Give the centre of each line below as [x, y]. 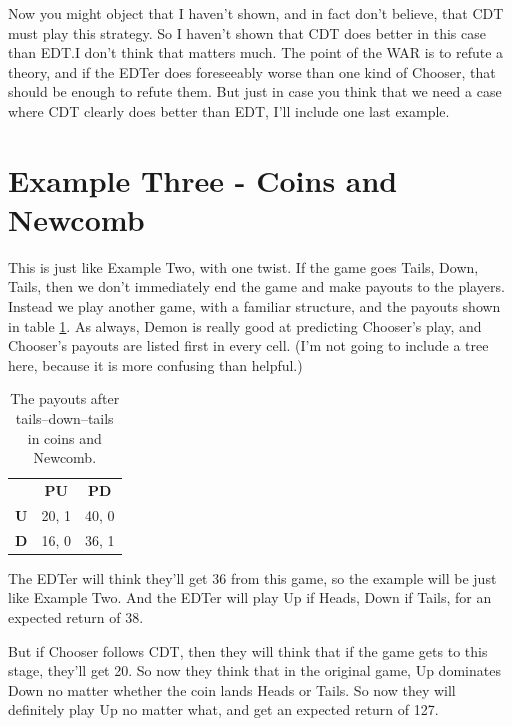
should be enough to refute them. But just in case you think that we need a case [255, 91]
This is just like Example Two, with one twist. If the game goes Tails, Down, [243, 266]
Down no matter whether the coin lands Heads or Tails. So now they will [232, 689]
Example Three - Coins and [203, 179]
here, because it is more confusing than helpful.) [155, 364]
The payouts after [65, 398]
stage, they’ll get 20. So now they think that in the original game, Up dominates [254, 670]
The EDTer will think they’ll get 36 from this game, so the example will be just [252, 577]
